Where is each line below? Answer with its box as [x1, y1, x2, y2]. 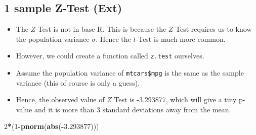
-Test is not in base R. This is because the [35, 24, 166, 34]
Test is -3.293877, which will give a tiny [114, 94, 237, 105]
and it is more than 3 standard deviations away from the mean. [34, 104, 231, 114]
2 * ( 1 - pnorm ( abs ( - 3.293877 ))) [4, 121, 99, 131]
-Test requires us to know [173, 24, 252, 34]
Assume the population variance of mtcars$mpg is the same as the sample [16, 67, 244, 78]
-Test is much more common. [136, 33, 226, 44]
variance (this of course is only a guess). [16, 77, 140, 88]
